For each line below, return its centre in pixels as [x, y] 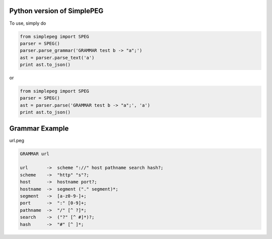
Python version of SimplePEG [56, 11]
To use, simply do [28, 23]
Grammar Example [39, 128]
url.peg [17, 140]
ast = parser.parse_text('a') [57, 57]
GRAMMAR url [35, 154]
